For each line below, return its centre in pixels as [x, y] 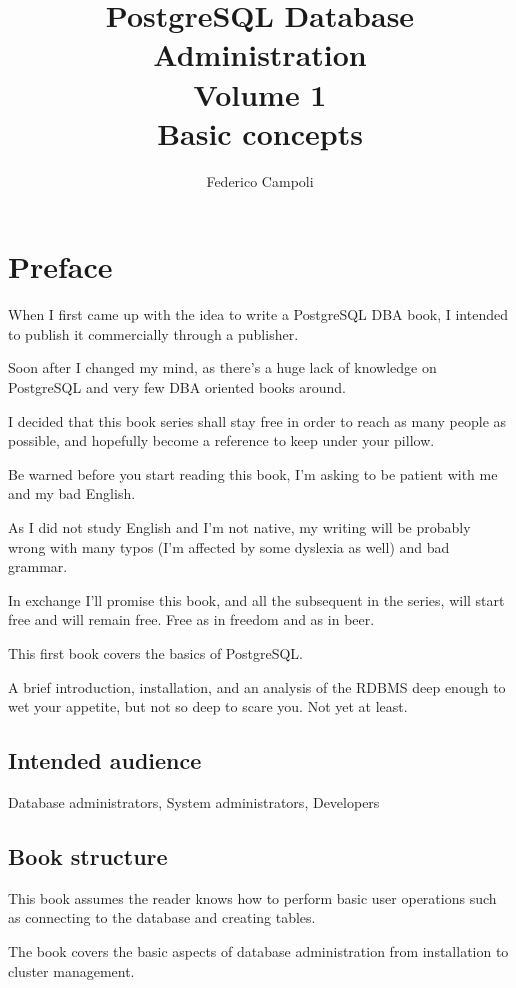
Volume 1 [260, 93]
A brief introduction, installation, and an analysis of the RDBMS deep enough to [257, 686]
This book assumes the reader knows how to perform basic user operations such [252, 897]
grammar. [38, 566]
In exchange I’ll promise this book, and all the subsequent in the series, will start [256, 599]
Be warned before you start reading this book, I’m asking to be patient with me [253, 473]
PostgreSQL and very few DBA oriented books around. [177, 387]
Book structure [88, 855]
